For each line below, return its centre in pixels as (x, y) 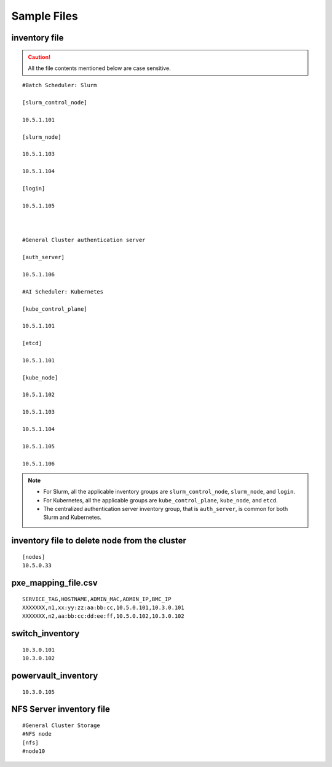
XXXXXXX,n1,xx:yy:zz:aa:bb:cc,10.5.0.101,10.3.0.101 (103, 608)
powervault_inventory (55, 676)
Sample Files (45, 16)
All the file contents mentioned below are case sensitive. (100, 68)
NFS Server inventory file (61, 709)
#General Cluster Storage (61, 726)
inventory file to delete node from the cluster (99, 541)
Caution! (39, 57)
